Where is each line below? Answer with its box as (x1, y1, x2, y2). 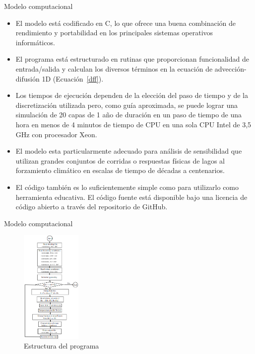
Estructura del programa (24, 341, 99, 351)
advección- (214, 63, 247, 74)
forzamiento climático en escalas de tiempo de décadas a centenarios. (15, 165, 225, 176)
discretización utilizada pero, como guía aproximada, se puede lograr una (15, 99, 238, 110)
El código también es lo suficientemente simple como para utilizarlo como (15, 181, 239, 192)
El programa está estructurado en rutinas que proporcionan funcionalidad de (15, 54, 249, 64)
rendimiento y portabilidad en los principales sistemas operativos (15, 27, 213, 38)
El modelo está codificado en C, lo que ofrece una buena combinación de (15, 17, 236, 28)
